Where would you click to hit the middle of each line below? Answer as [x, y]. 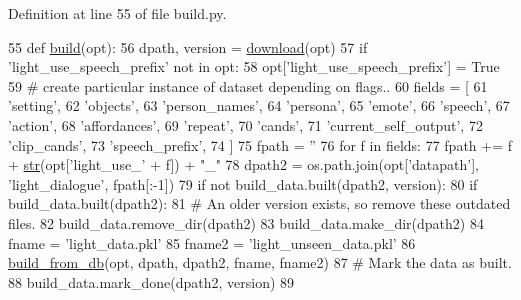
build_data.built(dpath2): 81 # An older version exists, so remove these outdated [259, 203]
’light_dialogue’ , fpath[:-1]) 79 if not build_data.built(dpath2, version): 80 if [243, 183]
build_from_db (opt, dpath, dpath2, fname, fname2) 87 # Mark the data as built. [260, 262]
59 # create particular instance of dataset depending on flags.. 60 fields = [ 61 [248, 85]
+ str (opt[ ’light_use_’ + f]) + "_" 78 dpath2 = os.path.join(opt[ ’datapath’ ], [243, 164]
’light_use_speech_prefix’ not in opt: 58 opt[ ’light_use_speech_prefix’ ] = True [254, 66]
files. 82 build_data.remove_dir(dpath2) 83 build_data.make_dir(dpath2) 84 [246, 222]
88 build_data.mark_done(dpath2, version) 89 [151, 281]
